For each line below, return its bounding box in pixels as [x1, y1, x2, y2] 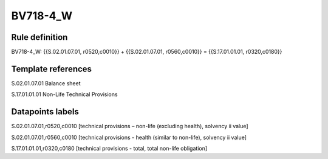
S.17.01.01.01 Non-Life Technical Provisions [11, 91, 118, 98]
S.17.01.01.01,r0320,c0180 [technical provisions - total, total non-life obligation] [11, 145, 208, 152]
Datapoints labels [11, 106, 79, 117]
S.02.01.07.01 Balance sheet [11, 79, 81, 87]
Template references [11, 63, 92, 74]
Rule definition [11, 32, 68, 42]
